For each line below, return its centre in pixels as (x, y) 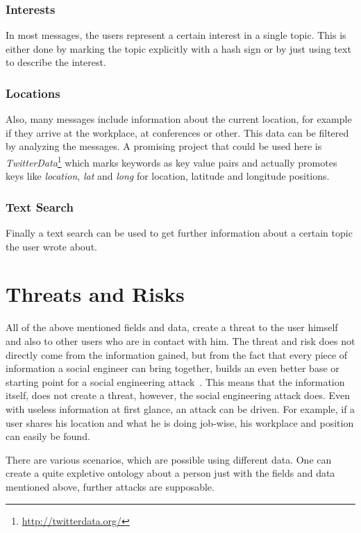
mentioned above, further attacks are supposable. (110, 486)
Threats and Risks (95, 294)
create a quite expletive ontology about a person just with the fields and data (170, 473)
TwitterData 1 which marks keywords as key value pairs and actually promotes (171, 161)
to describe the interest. (56, 62)
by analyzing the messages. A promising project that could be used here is (164, 146)
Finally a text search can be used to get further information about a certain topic (179, 233)
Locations (33, 93)
